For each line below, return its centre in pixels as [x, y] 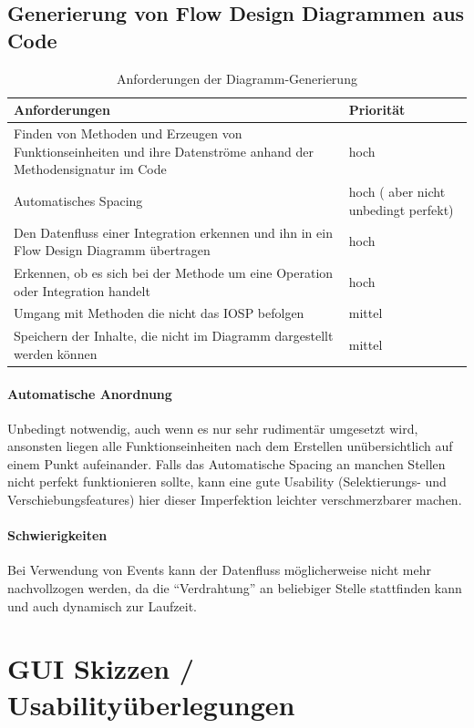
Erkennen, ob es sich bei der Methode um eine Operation [174, 272]
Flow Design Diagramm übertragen [112, 250]
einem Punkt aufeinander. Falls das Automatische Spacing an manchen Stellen [227, 463]
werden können [56, 353]
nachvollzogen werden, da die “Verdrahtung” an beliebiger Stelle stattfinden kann [235, 588]
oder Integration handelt [82, 290]
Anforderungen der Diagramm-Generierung [237, 78]
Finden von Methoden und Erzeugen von [128, 133]
